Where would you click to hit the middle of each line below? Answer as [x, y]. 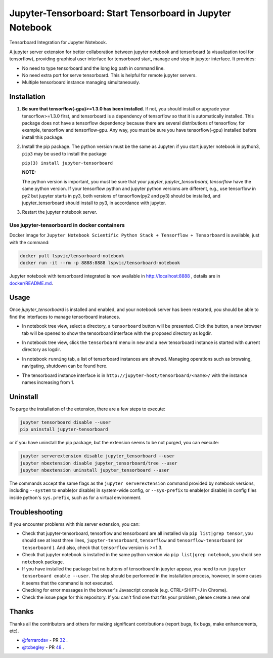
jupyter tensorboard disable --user [65, 422]
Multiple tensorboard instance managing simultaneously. [81, 82]
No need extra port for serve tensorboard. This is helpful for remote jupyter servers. [109, 75]
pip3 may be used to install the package [64, 153]
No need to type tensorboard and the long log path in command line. [94, 68]
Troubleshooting [36, 512]
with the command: [30, 242]
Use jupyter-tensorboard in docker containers [67, 225]
